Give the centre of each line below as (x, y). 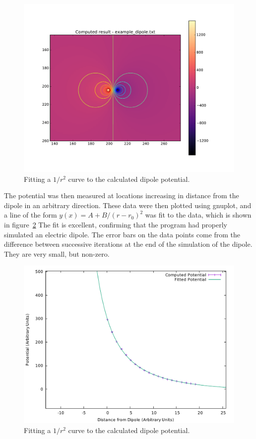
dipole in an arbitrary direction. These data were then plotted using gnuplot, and (128, 205)
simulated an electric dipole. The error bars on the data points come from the (122, 234)
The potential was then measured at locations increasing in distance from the (122, 195)
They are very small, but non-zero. (57, 253)
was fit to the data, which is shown (198, 215)
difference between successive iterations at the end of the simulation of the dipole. (128, 244)
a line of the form (31, 215)
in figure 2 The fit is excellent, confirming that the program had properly (116, 225)
